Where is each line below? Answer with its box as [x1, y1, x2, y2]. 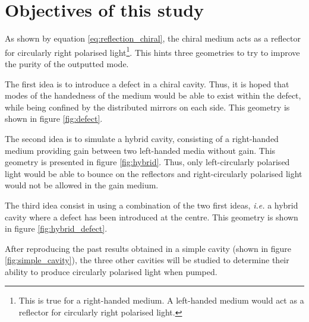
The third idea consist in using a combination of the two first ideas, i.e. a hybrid [5, 198, 298, 211]
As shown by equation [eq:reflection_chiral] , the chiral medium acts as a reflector [5, 32, 301, 45]
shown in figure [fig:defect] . [5, 112, 103, 125]
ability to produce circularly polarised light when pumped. [5, 265, 217, 277]
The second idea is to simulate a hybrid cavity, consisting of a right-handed [5, 132, 279, 144]
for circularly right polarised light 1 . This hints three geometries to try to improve [5, 44, 300, 58]
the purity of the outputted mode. [5, 57, 129, 70]
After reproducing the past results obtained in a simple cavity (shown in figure [5, 242, 292, 254]
